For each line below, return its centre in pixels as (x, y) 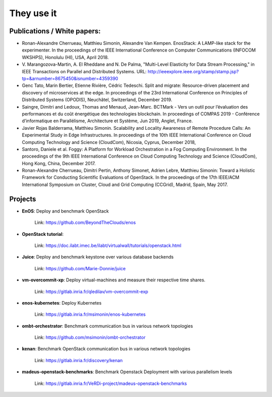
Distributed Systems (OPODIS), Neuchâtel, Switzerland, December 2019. (97, 100)
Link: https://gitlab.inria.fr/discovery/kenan (79, 360)
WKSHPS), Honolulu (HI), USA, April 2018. (65, 57)
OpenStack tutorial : (43, 234)
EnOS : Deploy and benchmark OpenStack (65, 211)
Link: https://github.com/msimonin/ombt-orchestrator (90, 337)
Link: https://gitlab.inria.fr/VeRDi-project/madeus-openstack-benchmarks (111, 383)
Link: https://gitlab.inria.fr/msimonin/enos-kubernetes (90, 314)
